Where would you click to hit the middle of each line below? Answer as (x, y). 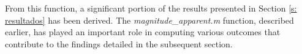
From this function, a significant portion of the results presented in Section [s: (151, 8)
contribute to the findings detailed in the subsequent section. (119, 43)
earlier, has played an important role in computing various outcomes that (143, 32)
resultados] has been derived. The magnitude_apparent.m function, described (149, 20)
